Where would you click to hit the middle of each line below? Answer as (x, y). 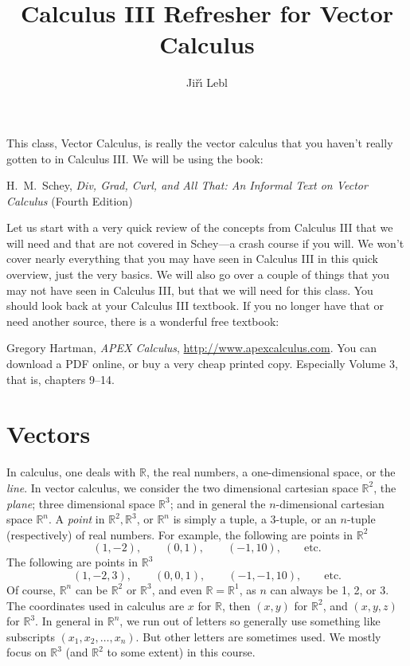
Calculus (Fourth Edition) (70, 200)
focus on (27, 652)
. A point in (77, 519)
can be (91, 589)
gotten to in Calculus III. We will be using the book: (135, 158)
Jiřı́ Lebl (207, 82)
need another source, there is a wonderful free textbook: (143, 321)
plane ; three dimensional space (81, 503)
